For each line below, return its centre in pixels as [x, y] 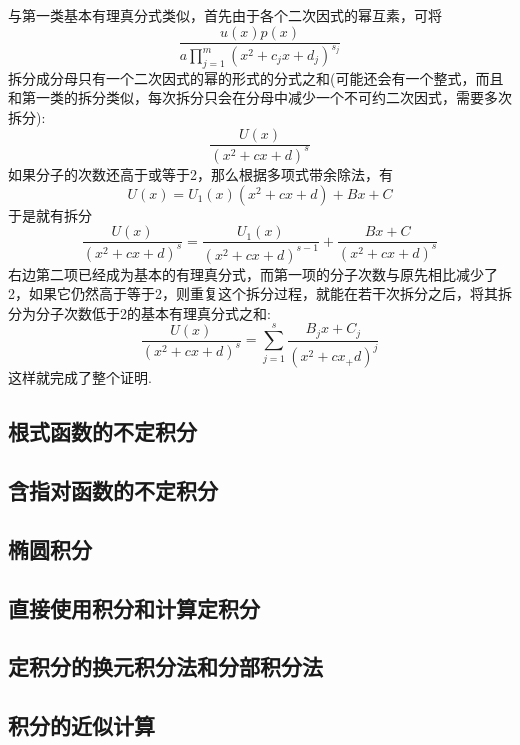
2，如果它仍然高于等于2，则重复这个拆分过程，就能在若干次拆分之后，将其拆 [260, 293]
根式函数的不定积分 [102, 431]
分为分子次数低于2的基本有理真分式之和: [139, 312]
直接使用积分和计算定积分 [134, 607]
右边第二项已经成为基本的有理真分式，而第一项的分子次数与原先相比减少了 [253, 273]
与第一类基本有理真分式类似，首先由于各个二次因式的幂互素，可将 [225, 15]
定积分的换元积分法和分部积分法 [165, 666]
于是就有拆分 [50, 214]
